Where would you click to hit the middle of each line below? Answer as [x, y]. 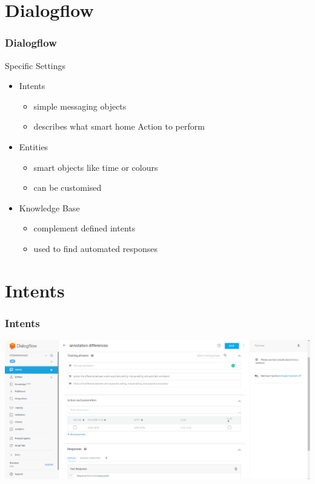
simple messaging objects [80, 106]
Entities [34, 146]
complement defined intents [85, 228]
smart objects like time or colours [96, 167]
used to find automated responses [96, 248]
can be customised [68, 187]
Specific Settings [35, 65]
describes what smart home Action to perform [119, 126]
